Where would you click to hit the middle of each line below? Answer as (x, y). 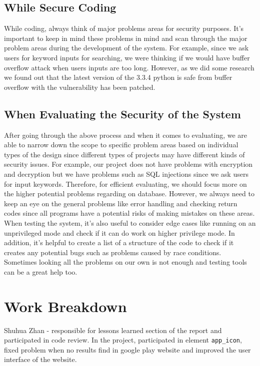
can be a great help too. (41, 271)
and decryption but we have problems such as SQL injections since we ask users (126, 174)
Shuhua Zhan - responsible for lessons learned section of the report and (113, 330)
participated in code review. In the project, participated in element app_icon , (123, 340)
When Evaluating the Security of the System (122, 114)
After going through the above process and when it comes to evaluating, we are (126, 135)
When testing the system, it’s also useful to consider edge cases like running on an (130, 222)
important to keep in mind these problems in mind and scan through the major (126, 38)
